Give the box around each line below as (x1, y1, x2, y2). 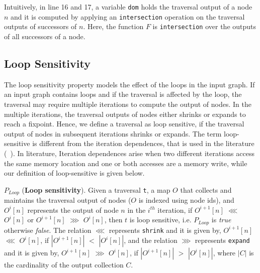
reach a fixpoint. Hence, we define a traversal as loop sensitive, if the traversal (4, 118, 244, 129)
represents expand (195, 235, 250, 245)
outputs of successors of (4, 21, 77, 32)
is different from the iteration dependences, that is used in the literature (32, 138, 254, 149)
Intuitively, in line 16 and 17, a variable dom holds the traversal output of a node (4, 2, 252, 12)
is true (211, 214, 231, 225)
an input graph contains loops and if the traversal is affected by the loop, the (4, 89, 242, 99)
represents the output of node (27, 204, 119, 215)
